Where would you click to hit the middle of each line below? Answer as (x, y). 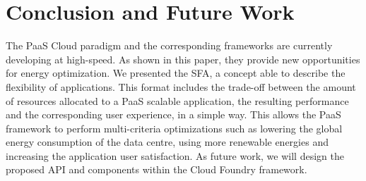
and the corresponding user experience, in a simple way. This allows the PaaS (173, 114)
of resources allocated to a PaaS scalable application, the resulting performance (177, 100)
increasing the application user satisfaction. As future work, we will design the (175, 155)
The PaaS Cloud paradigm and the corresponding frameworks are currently (169, 45)
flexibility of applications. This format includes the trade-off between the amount (181, 86)
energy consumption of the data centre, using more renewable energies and (167, 142)
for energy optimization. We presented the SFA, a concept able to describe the (176, 73)
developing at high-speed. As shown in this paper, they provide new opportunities (183, 59)
